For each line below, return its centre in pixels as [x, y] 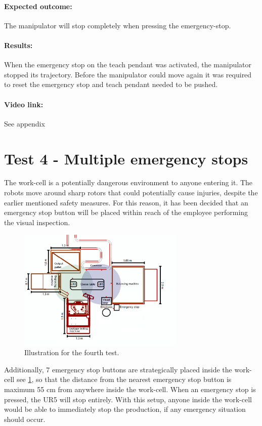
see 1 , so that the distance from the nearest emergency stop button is [124, 379]
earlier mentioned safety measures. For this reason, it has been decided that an [126, 202]
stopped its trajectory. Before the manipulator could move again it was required [128, 74]
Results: [18, 45]
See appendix [25, 123]
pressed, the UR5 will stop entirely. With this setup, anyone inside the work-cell [128, 399]
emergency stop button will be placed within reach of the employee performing [126, 212]
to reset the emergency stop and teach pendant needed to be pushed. [111, 84]
